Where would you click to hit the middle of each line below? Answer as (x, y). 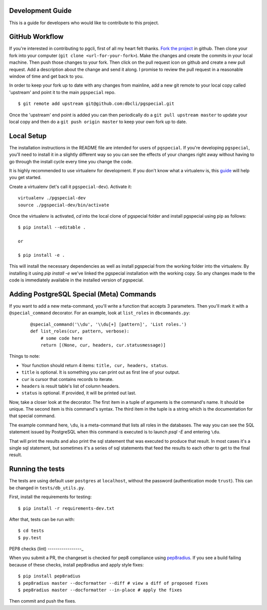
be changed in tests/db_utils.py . (47, 488)
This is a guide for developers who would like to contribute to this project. (84, 23)
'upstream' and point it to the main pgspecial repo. (62, 92)
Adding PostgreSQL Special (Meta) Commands (83, 294)
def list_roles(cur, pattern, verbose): (80, 331)
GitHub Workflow (36, 37)
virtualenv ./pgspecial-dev (52, 198)
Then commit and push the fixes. (43, 601)
